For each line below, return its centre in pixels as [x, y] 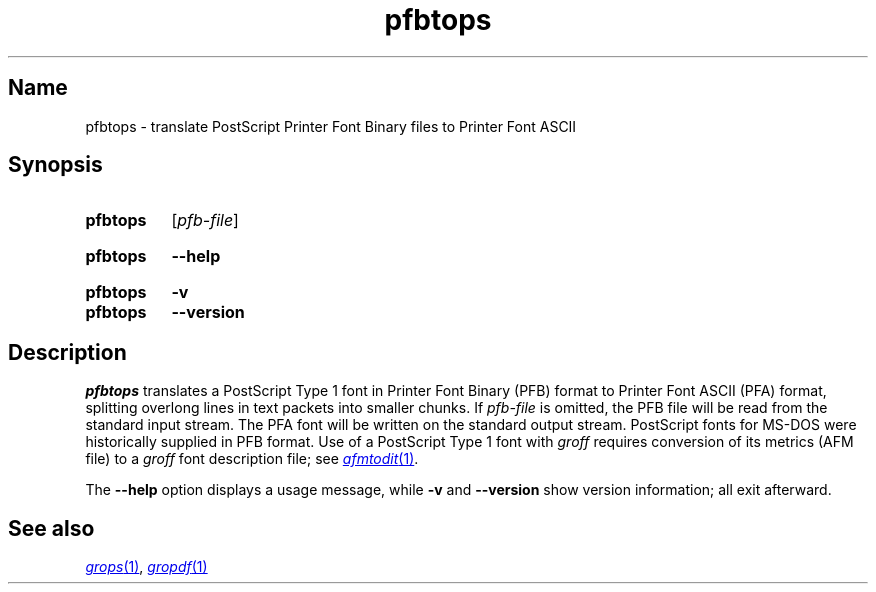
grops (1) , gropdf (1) [146, 567]
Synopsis [55, 165]
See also [51, 528]
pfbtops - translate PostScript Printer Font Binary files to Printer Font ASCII [331, 126]
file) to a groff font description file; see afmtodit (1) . [252, 459]
